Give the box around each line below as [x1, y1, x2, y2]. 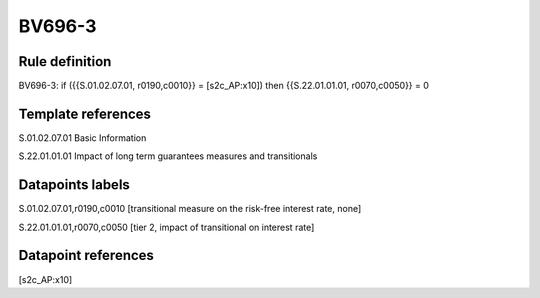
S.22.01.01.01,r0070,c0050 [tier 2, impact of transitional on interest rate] [18, 221, 315, 233]
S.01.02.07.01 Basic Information [18, 131, 147, 144]
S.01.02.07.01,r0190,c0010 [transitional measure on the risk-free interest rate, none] [18, 203, 362, 215]
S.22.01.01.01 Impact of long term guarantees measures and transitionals [18, 150, 318, 162]
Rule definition [18, 53, 112, 70]
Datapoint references [18, 247, 155, 264]
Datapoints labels [18, 176, 130, 194]
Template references [18, 105, 152, 122]
